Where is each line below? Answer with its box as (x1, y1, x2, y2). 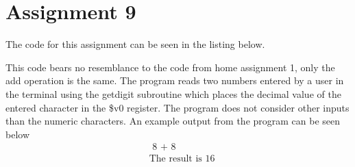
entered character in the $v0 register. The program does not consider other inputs (5, 100, 350, 114)
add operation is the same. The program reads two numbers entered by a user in (5, 73, 344, 88)
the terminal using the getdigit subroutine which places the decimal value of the (5, 86, 341, 101)
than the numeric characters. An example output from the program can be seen (5, 114, 341, 128)
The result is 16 (149, 154, 215, 164)
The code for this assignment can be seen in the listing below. (5, 37, 265, 51)
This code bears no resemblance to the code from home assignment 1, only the (5, 60, 335, 74)
